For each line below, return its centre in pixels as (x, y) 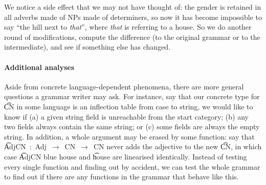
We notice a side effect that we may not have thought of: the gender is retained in (133, 7)
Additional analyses (39, 67)
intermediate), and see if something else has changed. (87, 47)
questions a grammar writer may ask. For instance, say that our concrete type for (132, 96)
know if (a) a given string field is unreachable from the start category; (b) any (126, 116)
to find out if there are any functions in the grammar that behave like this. (121, 177)
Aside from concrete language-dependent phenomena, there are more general (124, 86)
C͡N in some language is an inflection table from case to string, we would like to (129, 106)
